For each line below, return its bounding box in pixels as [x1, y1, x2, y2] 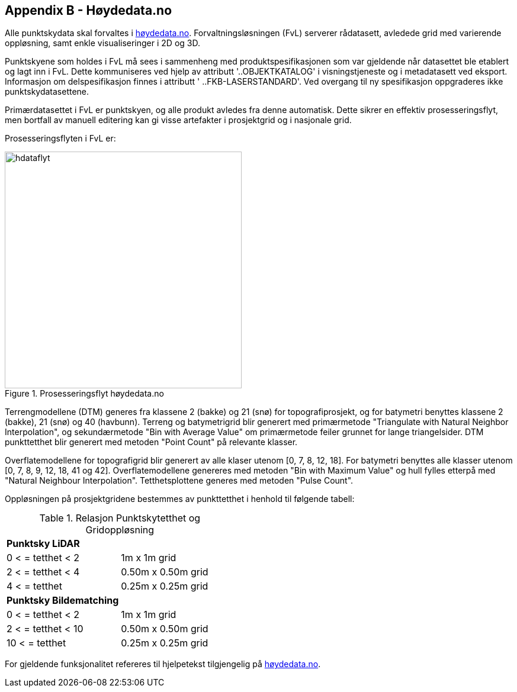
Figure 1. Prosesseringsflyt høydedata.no [5, 388, 164, 399]
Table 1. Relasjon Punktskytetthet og [39, 512, 201, 524]
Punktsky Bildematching [7, 594, 119, 607]
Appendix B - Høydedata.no [5, 3, 172, 18]
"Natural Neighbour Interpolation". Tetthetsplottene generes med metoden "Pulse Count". [5, 475, 354, 486]
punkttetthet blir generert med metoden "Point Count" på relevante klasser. [5, 437, 298, 448]
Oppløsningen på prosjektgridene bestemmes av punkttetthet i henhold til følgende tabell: [5, 494, 355, 504]
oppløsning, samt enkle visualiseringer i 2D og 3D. [5, 38, 200, 49]
